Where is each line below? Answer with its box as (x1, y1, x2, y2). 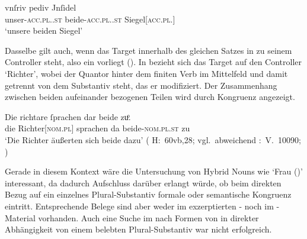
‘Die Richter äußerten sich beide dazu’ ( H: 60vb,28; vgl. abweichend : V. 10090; (5, 133, 301, 146)
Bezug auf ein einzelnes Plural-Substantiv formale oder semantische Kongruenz (5, 188, 292, 201)
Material (5, 211, 36, 224)
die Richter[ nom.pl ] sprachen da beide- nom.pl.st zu (5, 122, 190, 134)
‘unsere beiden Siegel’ (5, 24, 83, 37)
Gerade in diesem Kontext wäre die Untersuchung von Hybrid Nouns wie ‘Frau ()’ (5, 165, 303, 177)
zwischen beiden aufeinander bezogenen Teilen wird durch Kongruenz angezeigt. (5, 91, 295, 103)
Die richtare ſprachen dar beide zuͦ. (5, 110, 131, 122)
